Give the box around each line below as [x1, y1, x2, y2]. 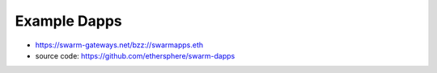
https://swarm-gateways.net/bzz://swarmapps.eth [35, 40, 204, 50]
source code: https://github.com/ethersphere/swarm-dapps [35, 51, 235, 60]
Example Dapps [15, 12, 123, 30]
